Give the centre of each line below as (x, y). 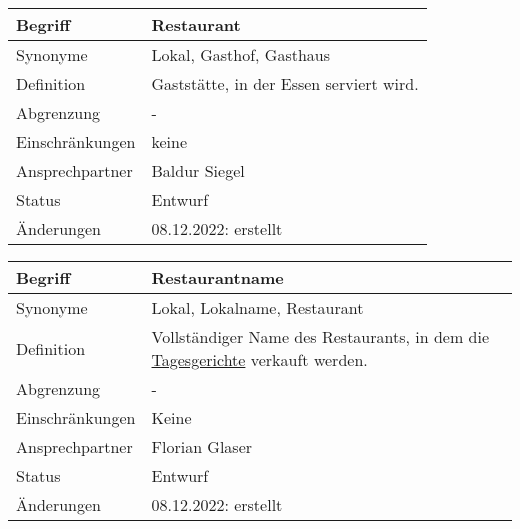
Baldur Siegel (198, 170)
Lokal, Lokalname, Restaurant (257, 307)
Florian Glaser (202, 446)
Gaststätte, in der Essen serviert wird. (285, 83)
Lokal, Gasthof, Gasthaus (241, 54)
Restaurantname (217, 277)
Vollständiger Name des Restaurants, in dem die (320, 336)
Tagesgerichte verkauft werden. (259, 359)
